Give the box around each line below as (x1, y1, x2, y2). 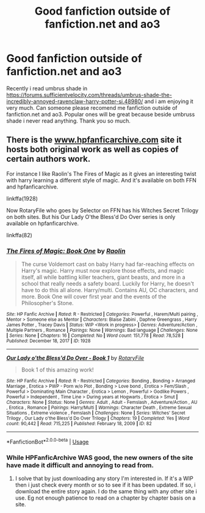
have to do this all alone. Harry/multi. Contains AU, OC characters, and (21, 287, 198, 294)
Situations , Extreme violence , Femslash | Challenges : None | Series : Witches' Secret (6, 410, 185, 416)
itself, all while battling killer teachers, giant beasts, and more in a (21, 273, 185, 281)
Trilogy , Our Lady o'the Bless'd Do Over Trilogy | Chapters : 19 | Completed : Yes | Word (6, 415, 190, 422)
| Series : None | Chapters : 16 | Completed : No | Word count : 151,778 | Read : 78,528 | (6, 332, 184, 339)
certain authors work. (6, 154, 91, 164)
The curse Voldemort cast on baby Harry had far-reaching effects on (21, 260, 195, 268)
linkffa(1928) (6, 195, 38, 202)
